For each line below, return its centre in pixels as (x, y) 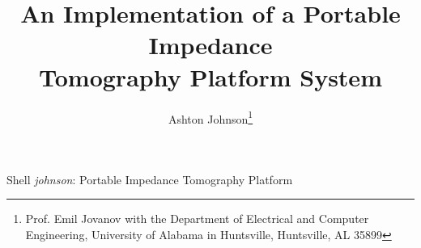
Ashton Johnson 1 (210, 117)
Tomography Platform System (210, 76)
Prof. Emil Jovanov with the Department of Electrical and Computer (197, 219)
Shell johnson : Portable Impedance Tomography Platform (150, 179)
